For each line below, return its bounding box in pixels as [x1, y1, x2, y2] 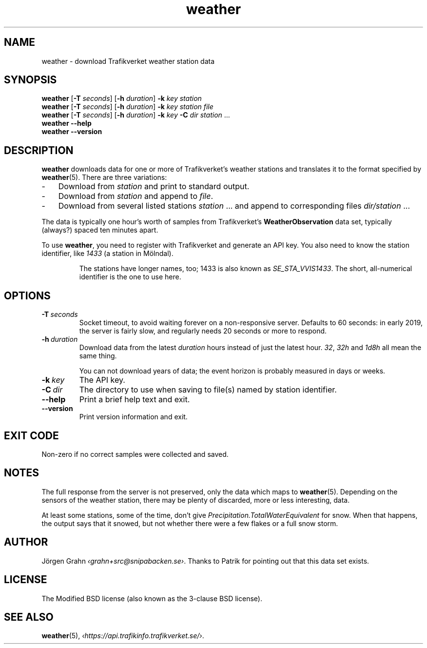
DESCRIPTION [4, 144, 74, 157]
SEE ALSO [4, 610, 54, 623]
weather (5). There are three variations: [41, 173, 167, 182]
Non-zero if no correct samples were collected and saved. [41, 450, 229, 458]
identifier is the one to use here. [79, 273, 181, 281]
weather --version [41, 127, 102, 136]
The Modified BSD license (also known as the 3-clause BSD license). [41, 594, 262, 603]
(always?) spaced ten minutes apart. [41, 226, 158, 235]
